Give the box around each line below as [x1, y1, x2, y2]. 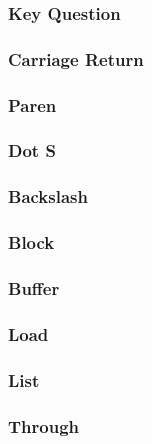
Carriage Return [8, 46, 144, 71]
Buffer [8, 275, 60, 300]
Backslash [8, 184, 88, 209]
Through [8, 413, 80, 438]
